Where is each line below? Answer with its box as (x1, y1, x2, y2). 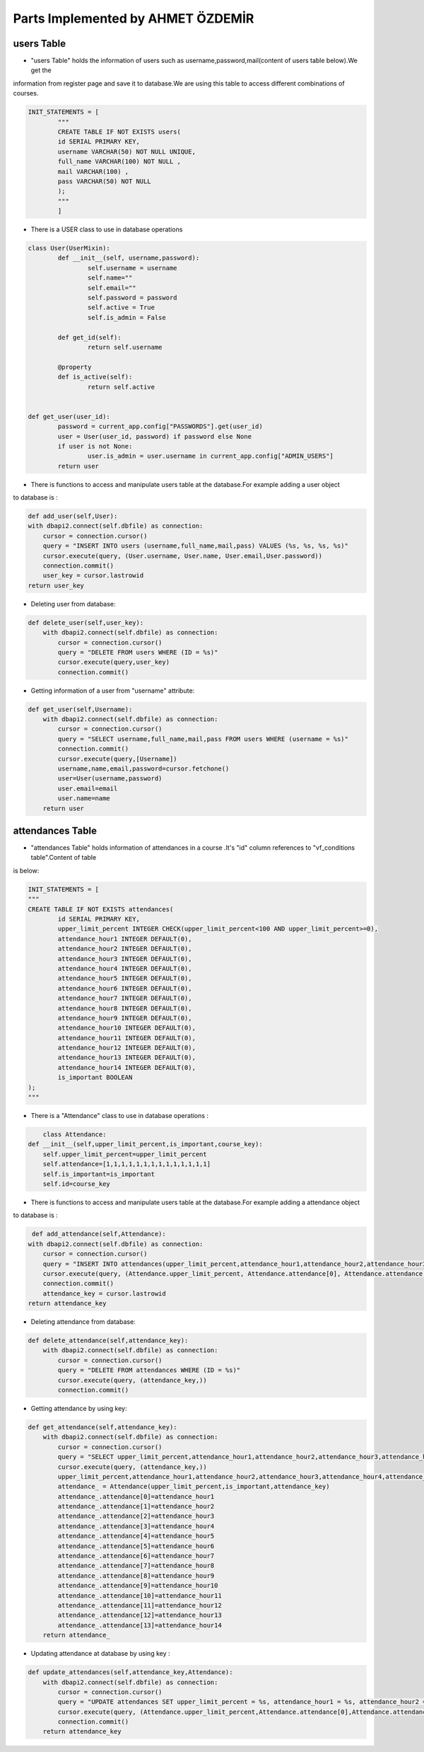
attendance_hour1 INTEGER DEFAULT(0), (57, 935, 192, 943)
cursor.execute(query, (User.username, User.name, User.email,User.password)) (42, 552, 323, 560)
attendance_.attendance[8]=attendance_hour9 (57, 1572, 215, 1579)
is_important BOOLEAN (57, 1073, 133, 1082)
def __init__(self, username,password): (57, 254, 200, 262)
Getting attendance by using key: (30, 1404, 127, 1412)
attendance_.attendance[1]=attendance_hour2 (57, 1502, 215, 1511)
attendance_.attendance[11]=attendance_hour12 (57, 1601, 222, 1609)
